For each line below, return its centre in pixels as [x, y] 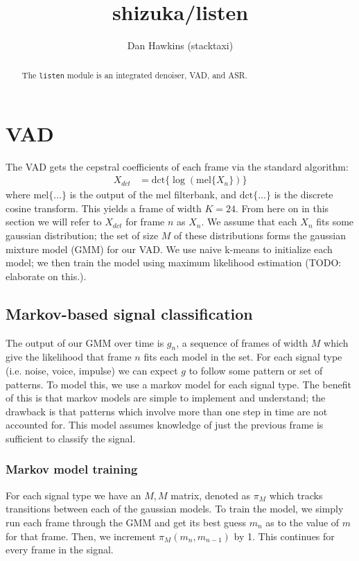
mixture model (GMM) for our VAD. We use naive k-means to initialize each [169, 249]
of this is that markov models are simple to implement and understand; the [166, 398]
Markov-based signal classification [129, 313]
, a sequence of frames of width [242, 342]
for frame [145, 222]
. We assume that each [249, 222]
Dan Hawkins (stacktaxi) [180, 45]
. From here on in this [282, 208]
